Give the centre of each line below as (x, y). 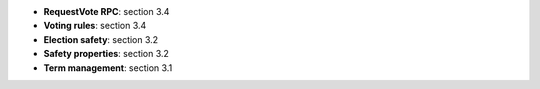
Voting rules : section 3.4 (95, 26)
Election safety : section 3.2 (101, 39)
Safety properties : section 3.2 (106, 54)
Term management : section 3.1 (108, 67)
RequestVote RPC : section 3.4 (106, 11)
